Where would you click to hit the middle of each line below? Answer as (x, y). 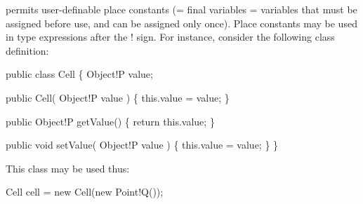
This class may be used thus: (68, 168)
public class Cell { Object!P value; (79, 74)
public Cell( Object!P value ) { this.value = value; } (118, 97)
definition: (27, 50)
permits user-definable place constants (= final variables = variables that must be (181, 9)
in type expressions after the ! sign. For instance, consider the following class (170, 37)
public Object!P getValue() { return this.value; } (110, 121)
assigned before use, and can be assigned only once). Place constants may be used (181, 23)
